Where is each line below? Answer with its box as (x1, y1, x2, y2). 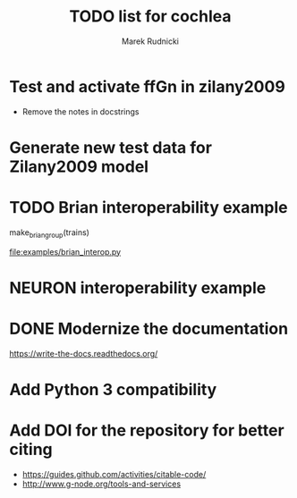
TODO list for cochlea (69, 6, 232, 27)
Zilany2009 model (9, 156, 149, 176)
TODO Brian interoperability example (9, 198, 288, 218)
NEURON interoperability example (9, 277, 267, 298)
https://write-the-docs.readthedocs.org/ (9, 348, 158, 359)
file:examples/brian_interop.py (9, 246, 122, 257)
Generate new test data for (9, 137, 213, 157)
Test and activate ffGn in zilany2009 (9, 76, 286, 97)
